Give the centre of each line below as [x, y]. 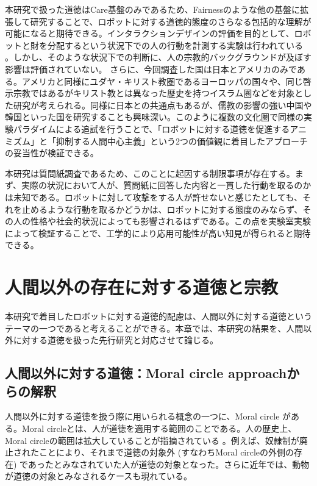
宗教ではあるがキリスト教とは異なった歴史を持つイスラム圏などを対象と [158, 93]
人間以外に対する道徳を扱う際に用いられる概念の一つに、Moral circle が [148, 416]
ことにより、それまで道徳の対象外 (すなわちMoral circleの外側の [166, 452]
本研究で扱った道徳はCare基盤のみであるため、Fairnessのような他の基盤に [153, 9]
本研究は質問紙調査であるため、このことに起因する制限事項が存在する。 [150, 173]
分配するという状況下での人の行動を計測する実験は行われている [175, 45]
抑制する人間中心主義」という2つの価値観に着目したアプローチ [182, 141]
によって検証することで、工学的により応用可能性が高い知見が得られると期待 [158, 233]
